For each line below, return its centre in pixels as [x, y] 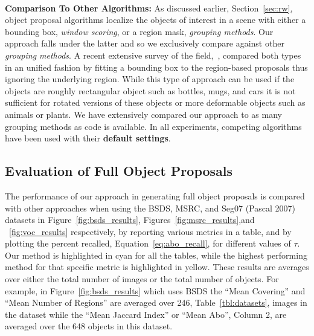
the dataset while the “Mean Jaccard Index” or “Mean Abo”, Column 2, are [146, 314]
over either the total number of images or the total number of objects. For [142, 279]
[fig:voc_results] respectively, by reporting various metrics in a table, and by [150, 231]
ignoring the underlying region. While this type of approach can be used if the [150, 79]
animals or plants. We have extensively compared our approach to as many [143, 114]
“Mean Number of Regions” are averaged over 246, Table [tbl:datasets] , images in [156, 302]
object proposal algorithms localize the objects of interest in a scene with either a [155, 20]
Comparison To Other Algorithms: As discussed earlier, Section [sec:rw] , [149, 8]
